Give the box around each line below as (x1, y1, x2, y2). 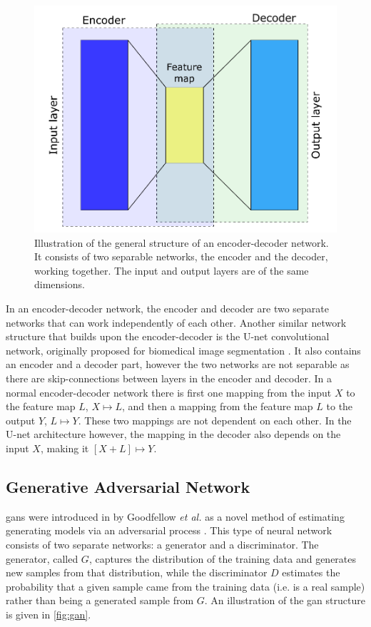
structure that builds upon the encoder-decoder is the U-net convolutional (6, 329, 330, 344)
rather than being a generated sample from (6, 593, 194, 608)
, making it (40, 441, 89, 456)
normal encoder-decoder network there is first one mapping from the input (6, 384, 332, 399)
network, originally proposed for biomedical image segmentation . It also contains (6, 342, 361, 357)
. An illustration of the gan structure (204, 593, 365, 608)
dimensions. (34, 277, 85, 292)
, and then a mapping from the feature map (121, 399, 313, 414)
